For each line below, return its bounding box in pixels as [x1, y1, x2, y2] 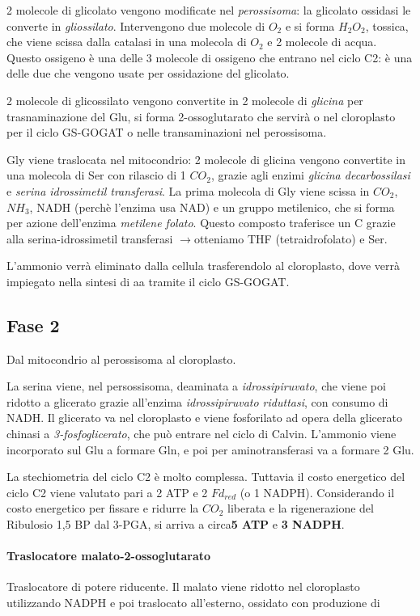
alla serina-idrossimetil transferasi [6, 230, 173, 247]
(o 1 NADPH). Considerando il [240, 483, 395, 500]
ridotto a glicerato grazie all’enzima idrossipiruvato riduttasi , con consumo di [6, 393, 388, 410]
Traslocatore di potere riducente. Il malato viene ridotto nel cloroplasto [6, 578, 360, 595]
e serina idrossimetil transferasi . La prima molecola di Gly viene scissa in [6, 182, 370, 199]
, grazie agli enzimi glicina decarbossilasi [210, 167, 410, 184]
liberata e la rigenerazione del [227, 500, 374, 517]
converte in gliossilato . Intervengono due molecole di [6, 17, 265, 34]
